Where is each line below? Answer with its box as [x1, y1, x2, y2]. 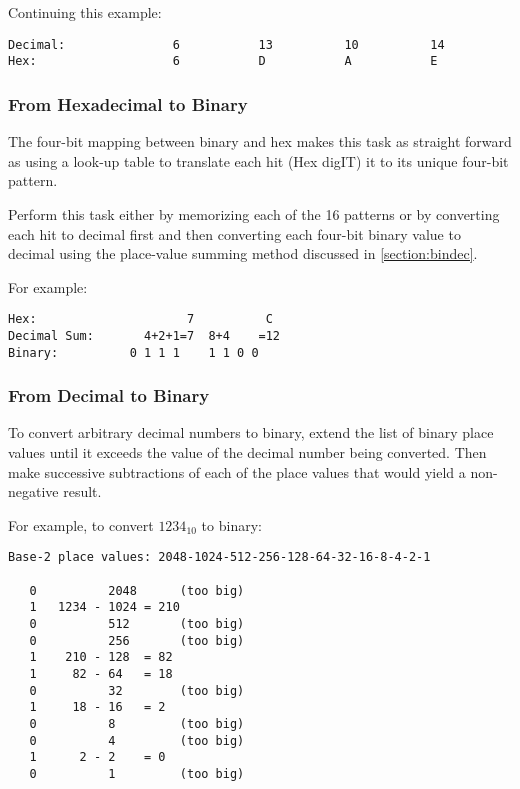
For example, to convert [8, 514, 154, 535]
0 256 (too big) [29, 633, 245, 648]
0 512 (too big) [29, 617, 245, 632]
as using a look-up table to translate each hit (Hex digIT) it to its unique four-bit [8, 150, 509, 171]
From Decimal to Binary [8, 383, 210, 408]
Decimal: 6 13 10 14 [8, 37, 445, 52]
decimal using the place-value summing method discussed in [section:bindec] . [8, 243, 478, 264]
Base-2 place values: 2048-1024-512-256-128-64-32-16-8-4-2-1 [8, 550, 431, 565]
